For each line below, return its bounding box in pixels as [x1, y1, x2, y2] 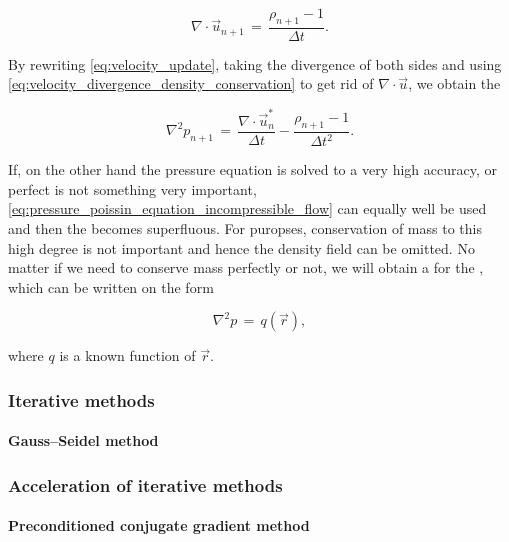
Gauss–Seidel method [8, 430, 159, 451]
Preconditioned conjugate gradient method [8, 515, 310, 536]
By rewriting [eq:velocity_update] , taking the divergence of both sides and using [8, 53, 502, 74]
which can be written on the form [8, 276, 214, 297]
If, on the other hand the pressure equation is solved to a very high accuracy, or [8, 159, 497, 180]
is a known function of [59, 345, 196, 366]
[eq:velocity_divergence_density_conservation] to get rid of [8, 73, 374, 94]
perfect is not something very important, [8, 178, 257, 199]
